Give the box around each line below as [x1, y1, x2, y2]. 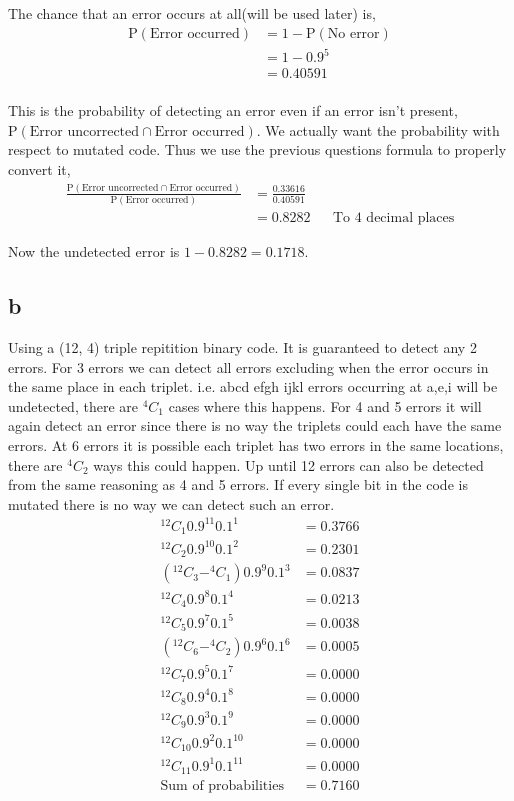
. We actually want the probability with [256, 119, 500, 140]
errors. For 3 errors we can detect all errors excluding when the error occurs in [8, 356, 489, 377]
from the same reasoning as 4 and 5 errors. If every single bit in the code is [8, 474, 468, 495]
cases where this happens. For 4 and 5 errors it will [168, 395, 482, 416]
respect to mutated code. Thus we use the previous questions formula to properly [8, 139, 507, 160]
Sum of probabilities [160, 779, 284, 794]
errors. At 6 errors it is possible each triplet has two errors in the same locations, [8, 435, 504, 456]
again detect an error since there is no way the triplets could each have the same [8, 415, 502, 436]
